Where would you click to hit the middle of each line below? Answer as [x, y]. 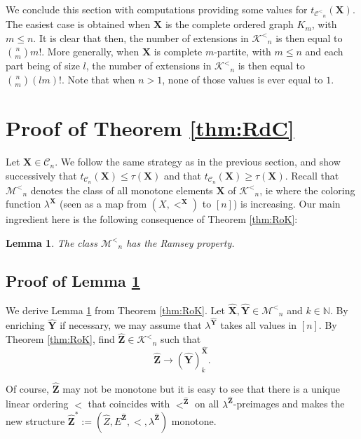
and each [324, 52]
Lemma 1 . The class [52, 242]
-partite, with [243, 52]
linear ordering [37, 404]
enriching [25, 325]
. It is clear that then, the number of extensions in [141, 38]
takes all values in [259, 325]
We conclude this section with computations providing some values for [157, 9]
